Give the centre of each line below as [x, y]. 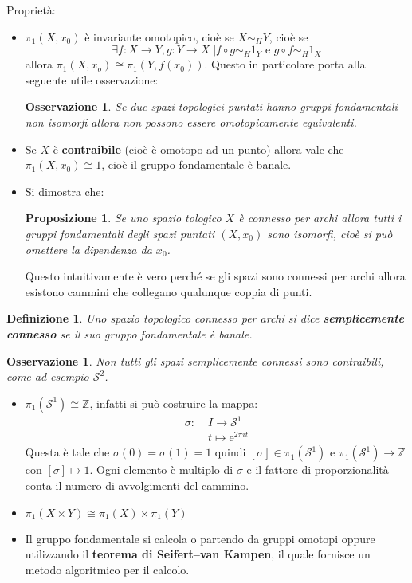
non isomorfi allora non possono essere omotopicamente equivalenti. [191, 121]
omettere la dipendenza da [88, 249]
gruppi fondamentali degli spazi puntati [120, 233]
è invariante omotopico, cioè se [159, 36]
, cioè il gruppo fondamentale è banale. [196, 164]
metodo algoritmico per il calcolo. [107, 569]
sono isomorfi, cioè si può [330, 233]
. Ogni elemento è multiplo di [161, 470]
